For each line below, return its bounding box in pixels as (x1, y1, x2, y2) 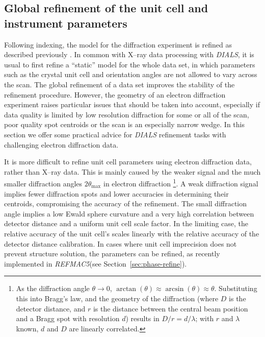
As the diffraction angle (16, 283, 90, 294)
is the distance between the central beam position (93, 303, 248, 314)
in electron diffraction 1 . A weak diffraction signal (103, 177, 258, 188)
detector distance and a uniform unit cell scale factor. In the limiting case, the (4, 218, 249, 229)
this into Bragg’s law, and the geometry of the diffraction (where (16, 293, 219, 303)
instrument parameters (4, 15, 127, 31)
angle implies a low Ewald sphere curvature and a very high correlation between (4, 208, 254, 219)
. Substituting (214, 283, 257, 294)
